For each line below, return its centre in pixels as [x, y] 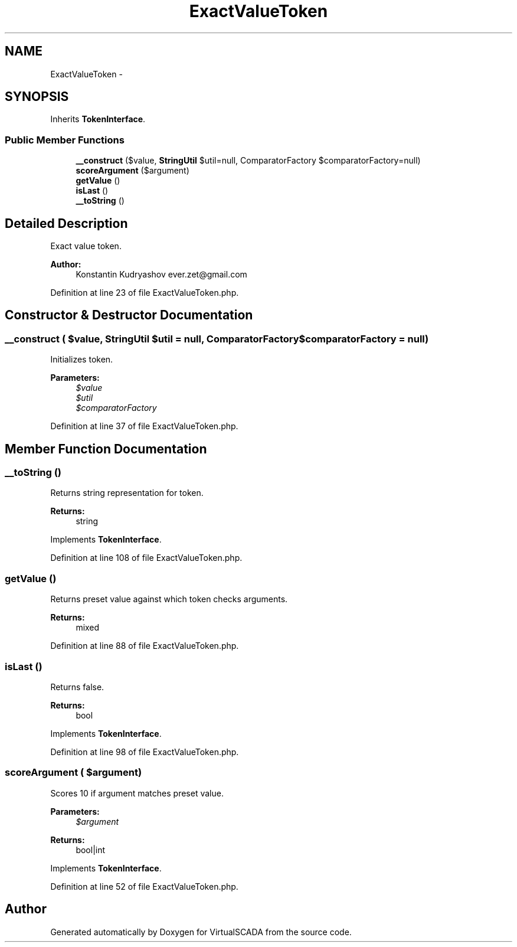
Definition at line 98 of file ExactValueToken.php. [145, 752]
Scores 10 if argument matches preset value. [137, 793]
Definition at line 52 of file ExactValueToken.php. [144, 886]
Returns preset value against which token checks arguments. [169, 599]
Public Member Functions [65, 140]
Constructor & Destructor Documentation [129, 315]
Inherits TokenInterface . [98, 119]
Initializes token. [82, 360]
